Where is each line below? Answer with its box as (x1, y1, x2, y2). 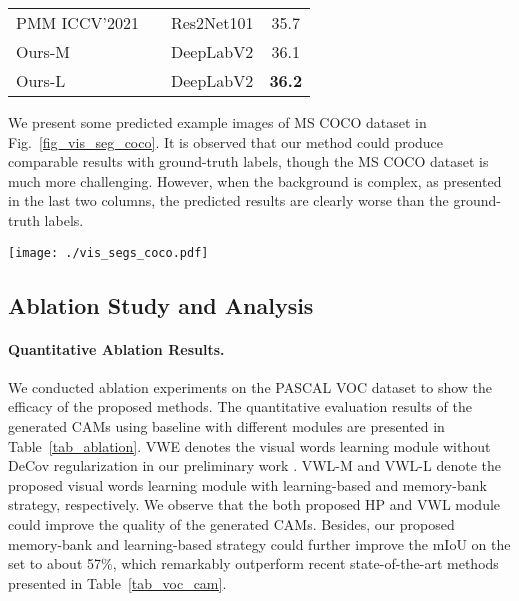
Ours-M (16, 40, 70, 63)
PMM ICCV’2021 (16, 11, 139, 34)
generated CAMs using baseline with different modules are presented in (8, 415, 445, 436)
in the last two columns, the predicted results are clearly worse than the (8, 190, 449, 211)
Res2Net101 (170, 11, 254, 34)
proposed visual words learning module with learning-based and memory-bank (8, 474, 487, 495)
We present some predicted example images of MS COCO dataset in (8, 112, 427, 132)
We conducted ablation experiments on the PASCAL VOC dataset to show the (8, 376, 493, 397)
